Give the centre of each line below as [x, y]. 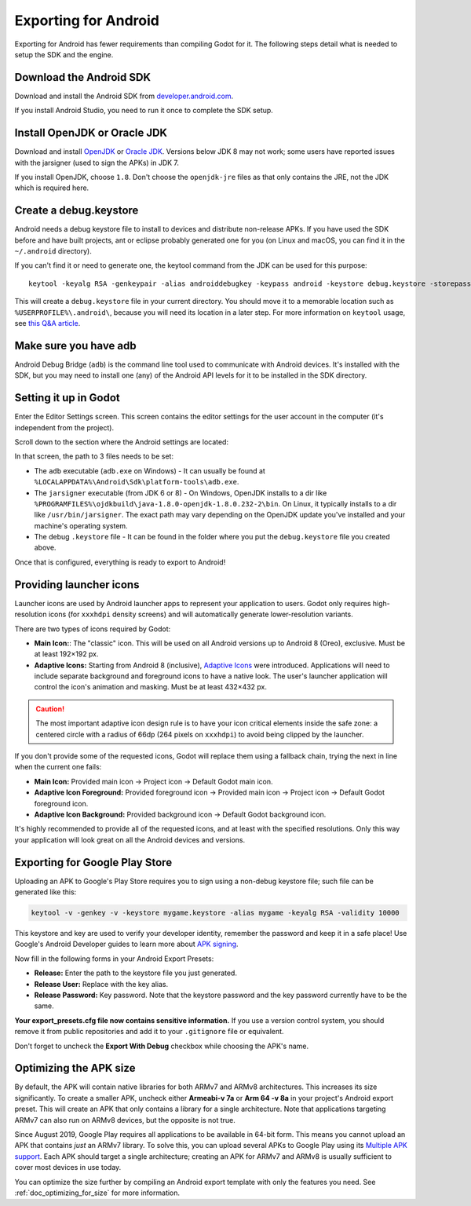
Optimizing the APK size [75, 1068]
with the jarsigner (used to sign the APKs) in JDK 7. [97, 163]
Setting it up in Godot [68, 398]
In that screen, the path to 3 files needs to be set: [94, 456]
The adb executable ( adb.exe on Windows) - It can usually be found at [150, 470]
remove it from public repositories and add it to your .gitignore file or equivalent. [149, 1032]
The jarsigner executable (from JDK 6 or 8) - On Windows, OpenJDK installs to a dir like [181, 493]
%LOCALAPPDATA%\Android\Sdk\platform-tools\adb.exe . [137, 482]
